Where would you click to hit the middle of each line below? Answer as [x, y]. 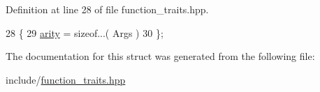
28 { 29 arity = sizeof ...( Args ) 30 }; [85, 32]
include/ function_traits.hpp [66, 79]
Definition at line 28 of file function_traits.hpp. [107, 9]
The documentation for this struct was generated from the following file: [160, 56]
